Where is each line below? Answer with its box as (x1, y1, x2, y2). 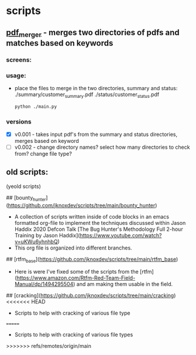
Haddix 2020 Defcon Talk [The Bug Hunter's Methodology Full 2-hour (14, 226, 183, 233)
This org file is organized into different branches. (14, 244, 133, 251)
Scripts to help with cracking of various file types (14, 331, 133, 338)
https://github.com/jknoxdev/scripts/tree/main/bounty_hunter (8, 202, 156, 209)
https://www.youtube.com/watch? (80, 231, 162, 238)
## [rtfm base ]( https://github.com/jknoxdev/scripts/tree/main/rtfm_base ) (6, 255, 178, 264)
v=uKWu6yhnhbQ (14, 238, 58, 245)
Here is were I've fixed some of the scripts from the (14, 268, 139, 275)
